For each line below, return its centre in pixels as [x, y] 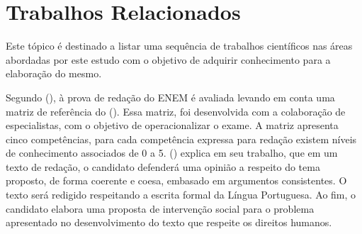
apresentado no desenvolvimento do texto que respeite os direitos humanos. [169, 222]
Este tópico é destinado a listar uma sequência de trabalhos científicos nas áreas [179, 46]
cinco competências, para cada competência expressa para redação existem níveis [181, 139]
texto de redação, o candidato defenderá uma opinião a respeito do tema [163, 166]
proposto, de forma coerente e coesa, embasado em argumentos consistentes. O [176, 180]
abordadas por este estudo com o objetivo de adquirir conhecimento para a [168, 59]
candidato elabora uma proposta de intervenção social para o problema [160, 208]
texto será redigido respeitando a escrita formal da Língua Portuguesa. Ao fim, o [181, 195]
